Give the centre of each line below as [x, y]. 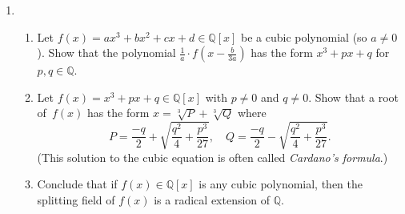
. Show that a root [353, 97]
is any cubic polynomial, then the [281, 184]
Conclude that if [77, 184]
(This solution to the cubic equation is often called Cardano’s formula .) [213, 157]
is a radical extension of [212, 199]
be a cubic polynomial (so [304, 36]
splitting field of [76, 199]
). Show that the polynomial [106, 52]
